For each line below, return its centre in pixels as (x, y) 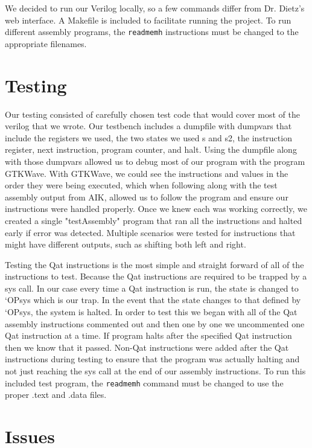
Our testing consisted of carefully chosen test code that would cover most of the (152, 114)
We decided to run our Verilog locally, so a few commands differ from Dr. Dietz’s (155, 8)
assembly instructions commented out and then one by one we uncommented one (155, 323)
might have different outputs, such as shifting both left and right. (126, 244)
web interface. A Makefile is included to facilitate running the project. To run (148, 20)
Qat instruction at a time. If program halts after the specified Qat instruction (148, 335)
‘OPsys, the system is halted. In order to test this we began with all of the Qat (151, 312)
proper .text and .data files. (56, 395)
